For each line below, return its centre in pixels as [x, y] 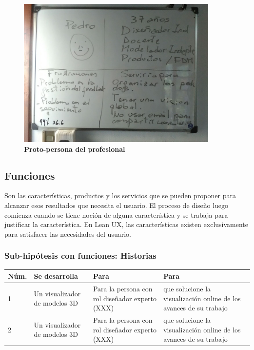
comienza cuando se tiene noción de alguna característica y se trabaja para [116, 215]
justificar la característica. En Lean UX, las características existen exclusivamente [127, 224]
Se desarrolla [56, 276]
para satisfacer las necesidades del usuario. [68, 234]
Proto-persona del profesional [75, 149]
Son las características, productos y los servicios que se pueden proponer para [120, 196]
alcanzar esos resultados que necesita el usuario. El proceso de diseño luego [117, 205]
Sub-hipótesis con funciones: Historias [80, 256]
